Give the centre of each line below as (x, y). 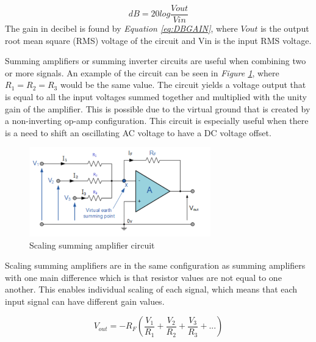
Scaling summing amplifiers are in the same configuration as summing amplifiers (155, 265)
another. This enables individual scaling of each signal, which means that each (151, 289)
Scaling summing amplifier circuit (92, 245)
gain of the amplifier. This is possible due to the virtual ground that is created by (158, 108)
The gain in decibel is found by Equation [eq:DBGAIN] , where (121, 28)
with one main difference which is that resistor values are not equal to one (143, 277)
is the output (285, 28)
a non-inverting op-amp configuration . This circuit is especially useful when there (157, 121)
